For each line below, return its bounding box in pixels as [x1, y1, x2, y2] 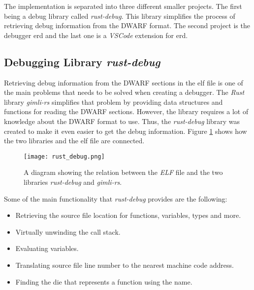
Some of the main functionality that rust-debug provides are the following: [4, 193, 227, 204]
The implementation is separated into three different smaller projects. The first [4, 1, 242, 11]
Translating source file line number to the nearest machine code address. [15, 259, 234, 270]
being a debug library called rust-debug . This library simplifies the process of [4, 10, 235, 21]
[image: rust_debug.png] [24, 153, 105, 160]
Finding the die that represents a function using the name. [15, 276, 192, 287]
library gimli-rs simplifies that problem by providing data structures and [4, 96, 223, 107]
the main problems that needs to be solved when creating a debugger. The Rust [4, 87, 245, 97]
